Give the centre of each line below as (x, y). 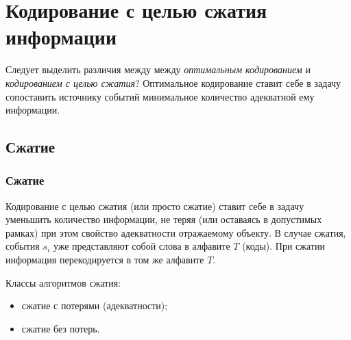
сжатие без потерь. (61, 328)
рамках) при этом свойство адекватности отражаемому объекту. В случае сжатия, (176, 232)
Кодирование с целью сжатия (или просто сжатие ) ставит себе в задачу (155, 206)
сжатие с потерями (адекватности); (95, 305)
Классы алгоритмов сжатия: (63, 282)
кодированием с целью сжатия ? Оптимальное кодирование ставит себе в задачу (173, 82)
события (23, 246)
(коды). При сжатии (283, 246)
